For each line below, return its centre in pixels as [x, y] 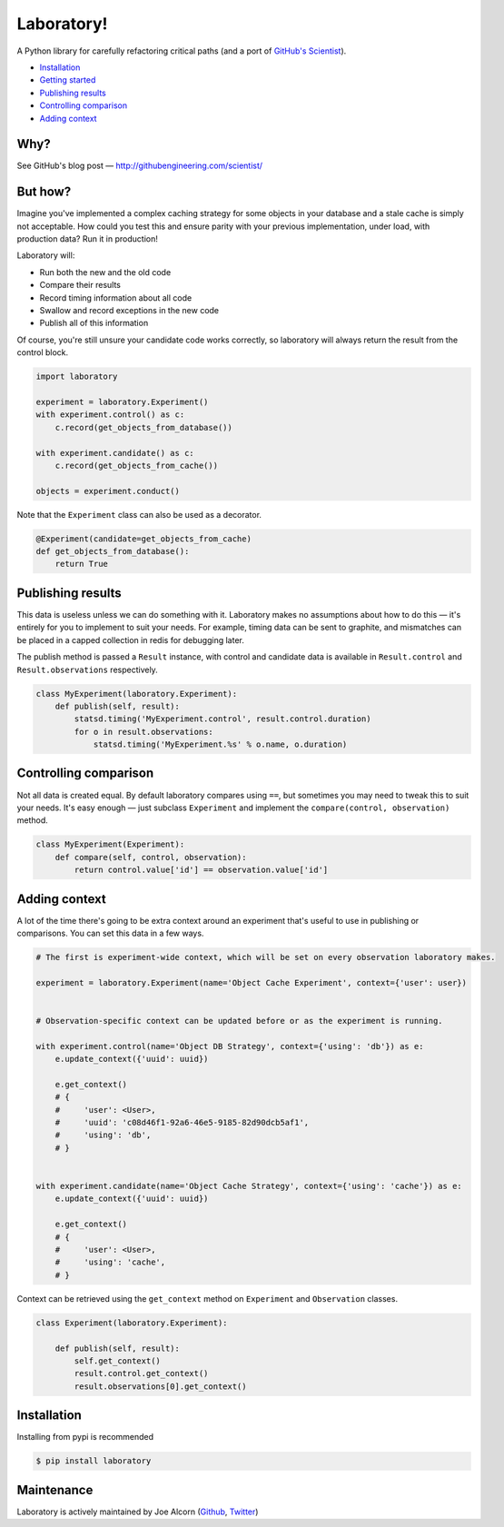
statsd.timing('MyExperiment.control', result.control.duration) [222, 719]
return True [82, 564]
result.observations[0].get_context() [160, 1386]
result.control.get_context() [141, 1373]
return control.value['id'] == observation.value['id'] [201, 870]
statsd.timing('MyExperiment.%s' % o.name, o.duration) [220, 744]
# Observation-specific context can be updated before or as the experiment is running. [240, 1021]
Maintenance [55, 1490]
